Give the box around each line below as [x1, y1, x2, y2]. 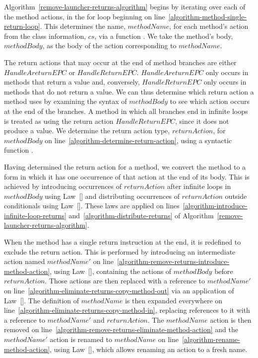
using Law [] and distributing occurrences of [45, 190, 180, 201]
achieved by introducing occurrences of [4, 181, 122, 191]
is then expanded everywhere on [125, 295, 223, 305]
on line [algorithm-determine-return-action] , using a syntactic [45, 135, 232, 145]
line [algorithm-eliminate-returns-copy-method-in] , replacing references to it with [4, 305, 250, 315]
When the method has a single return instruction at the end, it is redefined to [4, 237, 241, 247]
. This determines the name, [40, 21, 126, 31]
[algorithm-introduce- [183, 200, 248, 211]
